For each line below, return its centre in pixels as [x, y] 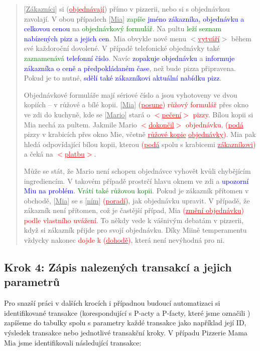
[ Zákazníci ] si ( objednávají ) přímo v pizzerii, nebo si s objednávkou [127, 9]
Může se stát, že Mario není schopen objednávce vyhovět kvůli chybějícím [137, 170]
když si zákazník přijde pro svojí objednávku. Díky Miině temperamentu [135, 230]
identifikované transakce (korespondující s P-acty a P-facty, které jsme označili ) [127, 312]
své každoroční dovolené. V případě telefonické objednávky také [122, 48]
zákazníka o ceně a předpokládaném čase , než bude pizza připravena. [130, 68]
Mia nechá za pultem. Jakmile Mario [80, 124]
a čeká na [38, 154]
